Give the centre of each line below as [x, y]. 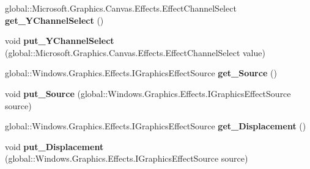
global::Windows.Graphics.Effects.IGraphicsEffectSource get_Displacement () [156, 126]
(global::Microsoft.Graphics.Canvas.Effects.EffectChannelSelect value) [135, 52]
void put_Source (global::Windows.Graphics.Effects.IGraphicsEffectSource [148, 93]
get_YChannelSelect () [54, 20]
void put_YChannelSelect [60, 41]
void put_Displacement [54, 146]
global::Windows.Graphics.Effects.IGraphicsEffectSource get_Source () [141, 73]
